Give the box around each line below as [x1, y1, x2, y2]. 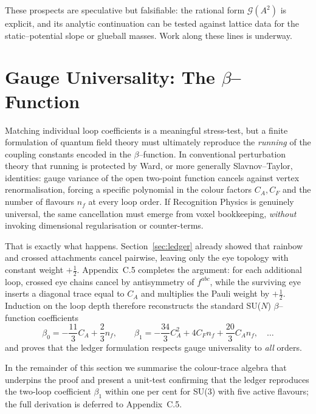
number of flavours [5, 195, 75, 208]
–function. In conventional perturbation [139, 147, 286, 160]
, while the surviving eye [210, 275, 301, 288]
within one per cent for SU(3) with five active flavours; [105, 385, 309, 398]
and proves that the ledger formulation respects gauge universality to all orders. [5, 340, 302, 353]
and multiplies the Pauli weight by [141, 287, 270, 300]
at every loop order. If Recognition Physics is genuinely [88, 195, 294, 208]
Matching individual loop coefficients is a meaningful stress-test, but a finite [5, 123, 288, 136]
